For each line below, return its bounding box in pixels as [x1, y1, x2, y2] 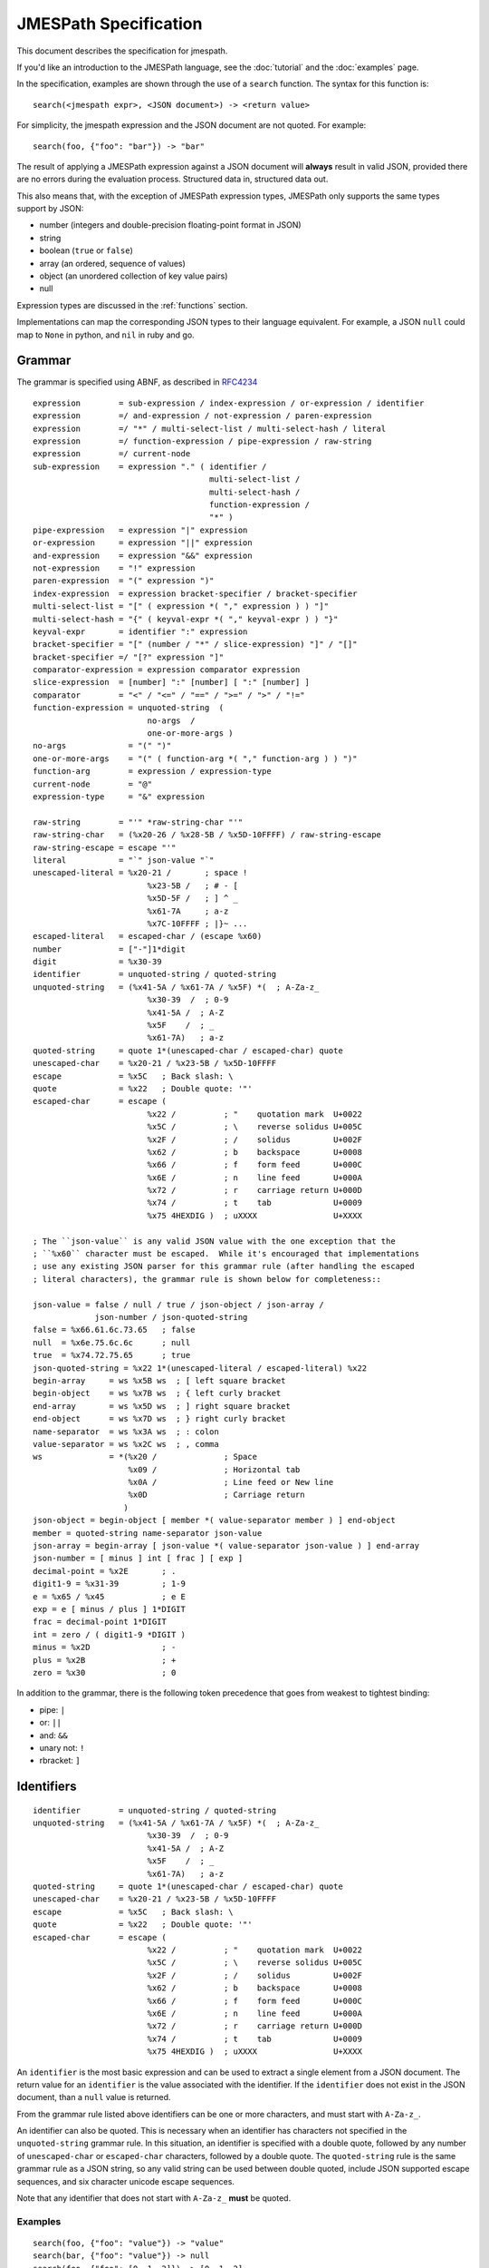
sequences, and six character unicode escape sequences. [16, 2175, 235, 2186]
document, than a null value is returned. [16, 2092, 171, 2103]
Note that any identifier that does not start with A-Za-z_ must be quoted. [16, 2193, 292, 2204]
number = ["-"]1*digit [33, 943, 186, 954]
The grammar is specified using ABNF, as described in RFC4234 [16, 376, 258, 387]
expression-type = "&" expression [33, 791, 206, 802]
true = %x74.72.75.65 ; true [33, 1350, 191, 1361]
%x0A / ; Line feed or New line [128, 1477, 334, 1488]
